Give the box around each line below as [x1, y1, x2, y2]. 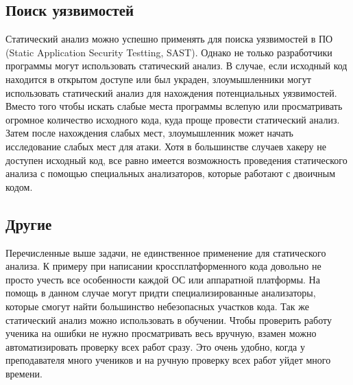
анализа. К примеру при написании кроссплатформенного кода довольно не [5, 259, 321, 273]
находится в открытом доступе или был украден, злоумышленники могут [5, 71, 311, 86]
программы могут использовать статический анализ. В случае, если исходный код [5, 58, 348, 73]
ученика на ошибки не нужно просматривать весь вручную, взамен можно [5, 326, 317, 340]
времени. [5, 366, 42, 380]
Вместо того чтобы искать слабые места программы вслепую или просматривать [5, 99, 343, 113]
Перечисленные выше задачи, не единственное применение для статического [5, 245, 326, 259]
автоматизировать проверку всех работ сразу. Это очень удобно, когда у [5, 339, 305, 353]
